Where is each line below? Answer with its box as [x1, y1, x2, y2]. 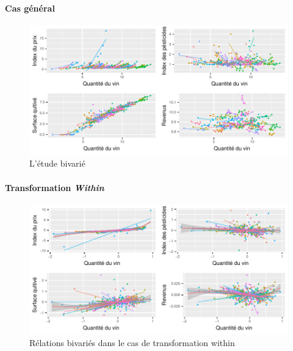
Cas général [5, 1, 55, 14]
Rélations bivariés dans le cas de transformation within [29, 336, 235, 349]
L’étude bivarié [29, 157, 85, 170]
